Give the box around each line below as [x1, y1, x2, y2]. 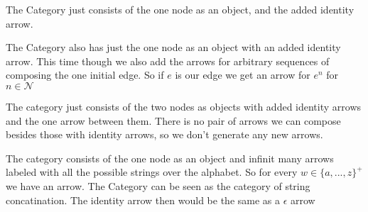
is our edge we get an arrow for [175, 67, 310, 82]
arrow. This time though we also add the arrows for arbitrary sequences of [6, 53, 330, 68]
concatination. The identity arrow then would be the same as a [6, 192, 280, 207]
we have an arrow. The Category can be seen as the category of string [6, 178, 310, 193]
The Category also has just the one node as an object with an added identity [6, 40, 341, 55]
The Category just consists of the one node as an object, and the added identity [6, 2, 355, 16]
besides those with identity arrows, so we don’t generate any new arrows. [6, 127, 323, 142]
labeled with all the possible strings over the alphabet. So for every [6, 164, 298, 179]
